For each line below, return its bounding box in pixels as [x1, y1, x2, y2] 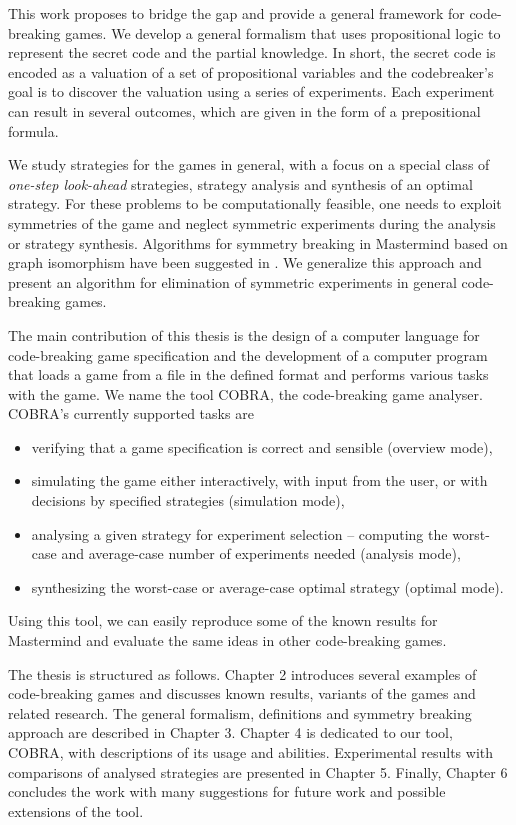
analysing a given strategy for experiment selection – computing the [31, 523, 448, 544]
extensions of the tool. [8, 800, 144, 821]
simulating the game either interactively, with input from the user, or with [31, 470, 488, 491]
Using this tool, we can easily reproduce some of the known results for [8, 610, 438, 631]
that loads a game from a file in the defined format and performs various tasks [8, 364, 489, 385]
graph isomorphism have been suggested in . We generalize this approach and [8, 252, 482, 273]
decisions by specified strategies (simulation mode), [31, 490, 345, 511]
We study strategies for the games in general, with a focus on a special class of [8, 154, 490, 175]
